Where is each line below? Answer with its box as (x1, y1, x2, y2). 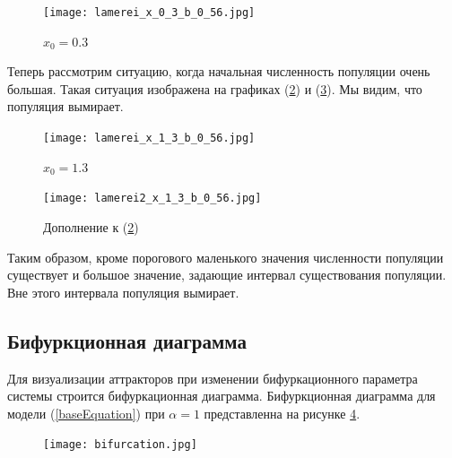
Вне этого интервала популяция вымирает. (7, 282, 239, 301)
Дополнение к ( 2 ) (43, 217, 139, 236)
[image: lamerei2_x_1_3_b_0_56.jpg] (43, 192, 262, 205)
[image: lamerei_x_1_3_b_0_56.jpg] (43, 132, 256, 145)
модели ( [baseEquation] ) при (7, 403, 165, 422)
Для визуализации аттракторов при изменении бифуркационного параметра (7, 368, 418, 387)
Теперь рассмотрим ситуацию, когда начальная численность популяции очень (7, 62, 430, 81)
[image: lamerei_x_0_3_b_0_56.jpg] (43, 6, 256, 19)
